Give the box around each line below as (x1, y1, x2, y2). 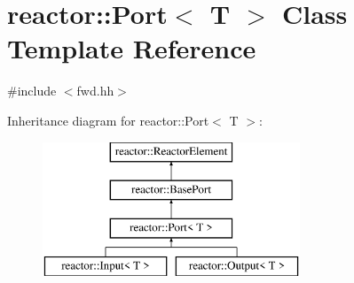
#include (7, 81, 57, 100)
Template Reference (7, 30, 256, 66)
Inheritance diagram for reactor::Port (7, 111, 209, 129)
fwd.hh (76, 81, 114, 100)
